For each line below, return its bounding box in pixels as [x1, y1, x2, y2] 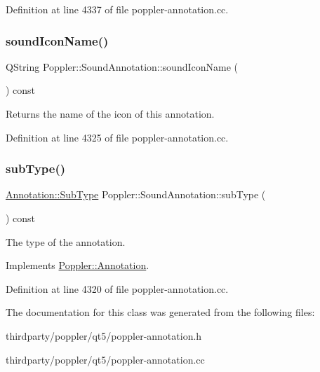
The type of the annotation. [6, 234, 126, 249]
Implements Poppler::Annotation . [6, 258, 149, 273]
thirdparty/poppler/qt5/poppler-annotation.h [6, 328, 202, 343]
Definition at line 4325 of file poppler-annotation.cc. [6, 130, 229, 144]
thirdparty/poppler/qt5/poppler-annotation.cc [6, 352, 205, 366]
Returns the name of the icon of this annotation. [6, 106, 215, 120]
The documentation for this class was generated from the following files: [6, 305, 315, 319]
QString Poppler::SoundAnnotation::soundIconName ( [6, 59, 239, 74]
